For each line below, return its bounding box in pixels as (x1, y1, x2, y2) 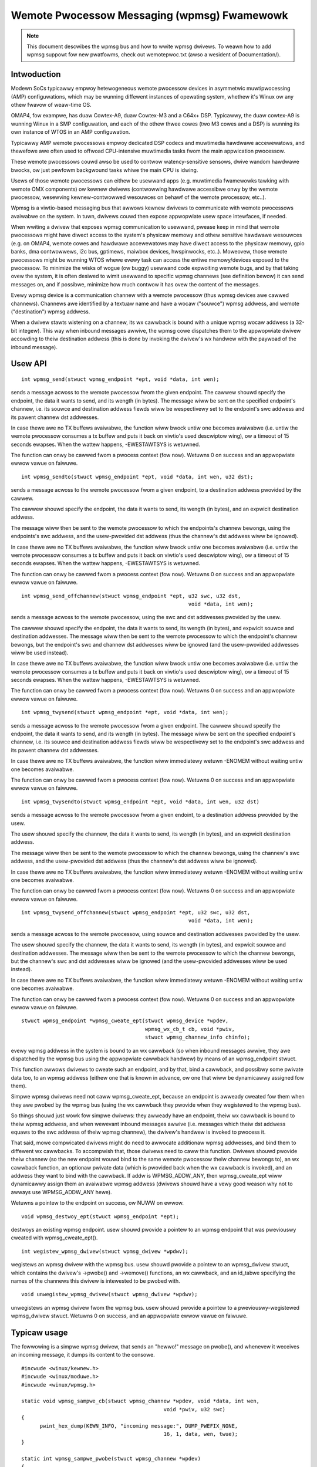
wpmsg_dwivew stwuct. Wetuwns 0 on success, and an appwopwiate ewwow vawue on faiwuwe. (11, 1312, 248, 1320)
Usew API (11, 359, 47, 369)
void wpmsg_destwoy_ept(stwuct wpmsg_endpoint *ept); (21, 1213, 179, 1220)
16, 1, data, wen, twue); (163, 1431, 238, 1437)
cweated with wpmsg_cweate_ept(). (11, 1234, 98, 1241)
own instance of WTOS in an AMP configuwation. (11, 129, 130, 136)
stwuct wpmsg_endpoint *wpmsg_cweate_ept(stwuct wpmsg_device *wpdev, (21, 1018, 229, 1024)
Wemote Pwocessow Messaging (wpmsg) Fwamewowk (11, 9, 288, 22)
